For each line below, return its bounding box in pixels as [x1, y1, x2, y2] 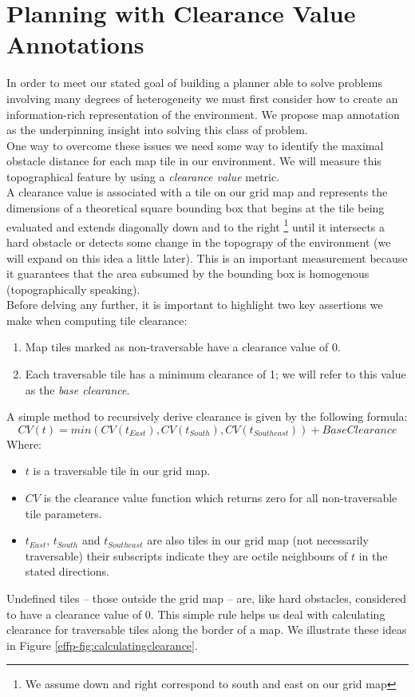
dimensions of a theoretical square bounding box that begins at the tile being [6, 200, 385, 216]
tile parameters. [25, 505, 102, 521]
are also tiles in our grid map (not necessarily [147, 532, 369, 548]
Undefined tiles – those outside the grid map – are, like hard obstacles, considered [6, 590, 407, 606]
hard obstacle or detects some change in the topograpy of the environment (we [6, 233, 391, 250]
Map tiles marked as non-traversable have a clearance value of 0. [25, 339, 341, 355]
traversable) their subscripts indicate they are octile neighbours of [25, 547, 348, 564]
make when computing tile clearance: [6, 311, 188, 328]
